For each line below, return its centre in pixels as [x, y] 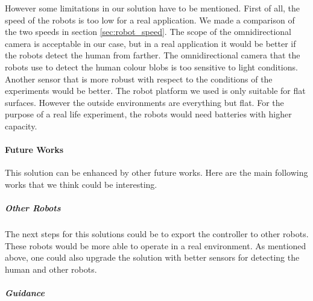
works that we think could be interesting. [81, 184]
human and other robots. [51, 269]
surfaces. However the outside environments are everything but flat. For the [144, 102]
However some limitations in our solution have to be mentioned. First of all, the [153, 8]
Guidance [25, 293]
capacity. [21, 126]
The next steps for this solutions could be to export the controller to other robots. [157, 234]
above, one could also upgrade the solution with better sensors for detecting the [152, 257]
